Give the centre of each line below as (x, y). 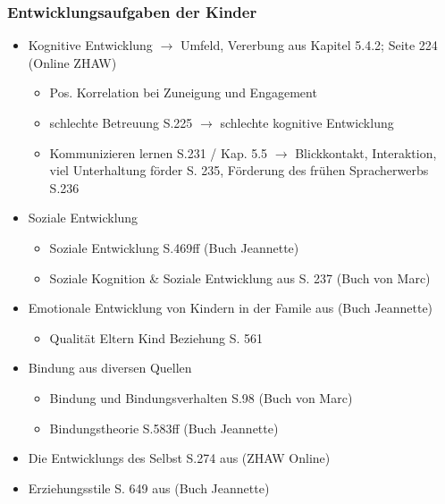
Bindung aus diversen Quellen (110, 368)
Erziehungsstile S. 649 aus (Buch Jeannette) (149, 487)
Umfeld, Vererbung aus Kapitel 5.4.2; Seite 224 (309, 45)
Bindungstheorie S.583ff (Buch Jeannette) (164, 428)
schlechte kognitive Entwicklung (307, 122)
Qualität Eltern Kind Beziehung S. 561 (156, 337)
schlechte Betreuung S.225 (121, 122)
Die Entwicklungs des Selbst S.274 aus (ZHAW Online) (179, 458)
